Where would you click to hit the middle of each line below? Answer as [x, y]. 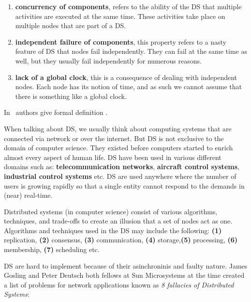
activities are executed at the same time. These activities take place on [120, 16]
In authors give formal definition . [56, 112]
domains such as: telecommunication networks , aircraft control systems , [122, 167]
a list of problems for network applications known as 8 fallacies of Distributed [119, 284]
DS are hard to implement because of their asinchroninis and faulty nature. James [126, 265]
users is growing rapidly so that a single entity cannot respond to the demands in [124, 185]
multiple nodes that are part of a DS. [71, 25]
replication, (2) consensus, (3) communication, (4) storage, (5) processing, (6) [121, 240]
